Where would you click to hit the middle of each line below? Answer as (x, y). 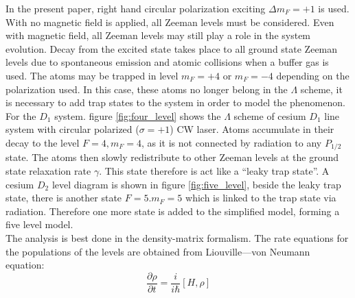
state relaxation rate (48, 170)
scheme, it (321, 89)
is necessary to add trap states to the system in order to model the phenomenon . (175, 102)
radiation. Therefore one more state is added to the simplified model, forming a (173, 211)
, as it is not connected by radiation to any (231, 142)
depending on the (313, 75)
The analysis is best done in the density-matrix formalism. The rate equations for (177, 237)
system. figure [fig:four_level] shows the (138, 115)
